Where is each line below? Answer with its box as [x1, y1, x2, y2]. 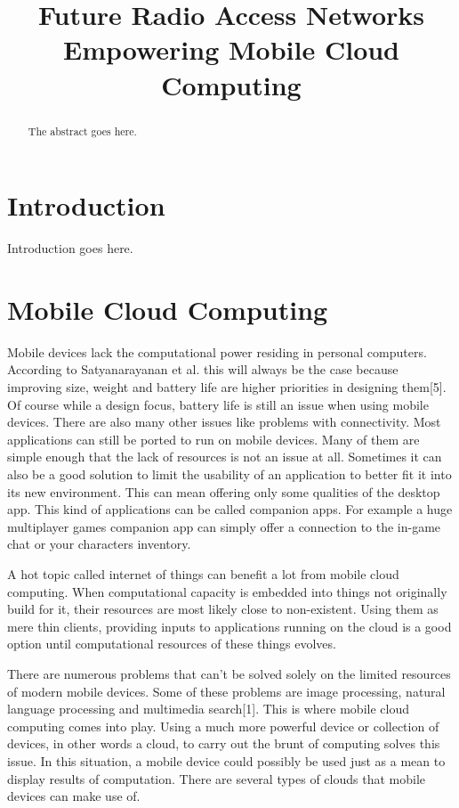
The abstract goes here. [28, 123, 137, 138]
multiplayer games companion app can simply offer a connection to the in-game [7, 517, 441, 535]
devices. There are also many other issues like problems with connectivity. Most [7, 412, 441, 431]
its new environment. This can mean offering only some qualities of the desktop [7, 482, 440, 501]
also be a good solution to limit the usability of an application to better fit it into [7, 465, 452, 484]
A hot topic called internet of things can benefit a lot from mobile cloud [7, 564, 399, 583]
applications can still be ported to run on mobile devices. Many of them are [7, 429, 420, 448]
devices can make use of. [7, 787, 141, 805]
